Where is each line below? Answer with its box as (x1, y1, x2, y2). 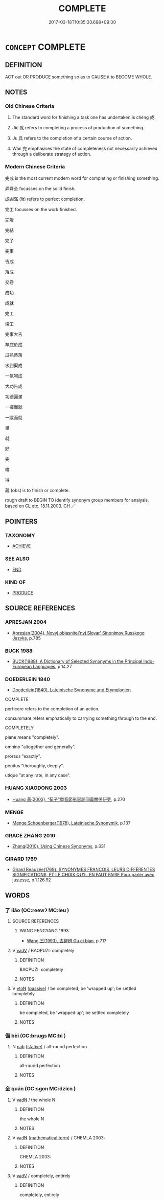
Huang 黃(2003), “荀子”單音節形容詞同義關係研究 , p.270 (12, 796, 126, 802)
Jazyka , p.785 (12, 635, 41, 641)
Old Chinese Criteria (5, 103, 55, 110)
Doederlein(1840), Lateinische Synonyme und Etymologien (12, 687, 131, 693)
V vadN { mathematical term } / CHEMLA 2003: (12, 1134, 105, 1141)
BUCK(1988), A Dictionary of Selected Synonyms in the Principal (12, 659, 143, 664)
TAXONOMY (5, 532, 35, 539)
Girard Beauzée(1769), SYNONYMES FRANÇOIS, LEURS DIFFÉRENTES (12, 867, 155, 872)
